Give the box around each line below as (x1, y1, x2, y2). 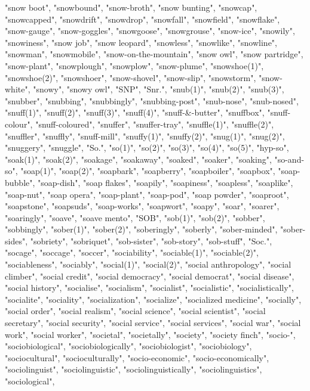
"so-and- (274, 153, 305, 165)
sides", (5, 234, 28, 247)
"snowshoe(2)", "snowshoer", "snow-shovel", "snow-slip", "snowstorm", (5, 71, 256, 83)
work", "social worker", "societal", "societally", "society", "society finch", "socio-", (5, 328, 296, 340)
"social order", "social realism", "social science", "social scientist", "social (5, 305, 266, 317)
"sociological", (5, 375, 55, 387)
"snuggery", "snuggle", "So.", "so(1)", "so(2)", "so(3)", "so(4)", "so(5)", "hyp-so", (5, 141, 289, 154)
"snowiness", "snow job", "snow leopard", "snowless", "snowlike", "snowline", (5, 36, 277, 48)
